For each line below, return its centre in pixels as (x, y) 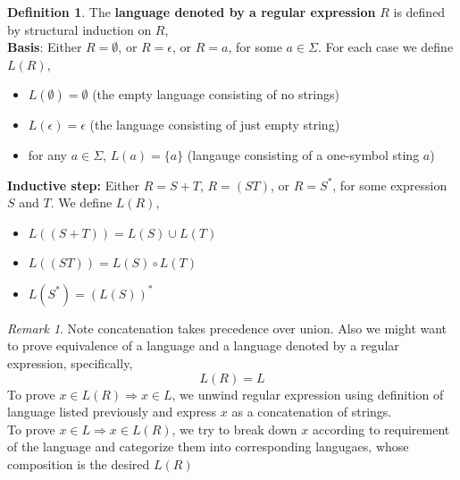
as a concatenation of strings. (312, 412)
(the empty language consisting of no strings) (216, 94)
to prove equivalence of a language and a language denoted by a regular (203, 345)
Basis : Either (45, 47)
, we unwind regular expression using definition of (308, 394)
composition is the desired (79, 463)
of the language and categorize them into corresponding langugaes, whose (208, 446)
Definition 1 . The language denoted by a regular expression (192, 12)
